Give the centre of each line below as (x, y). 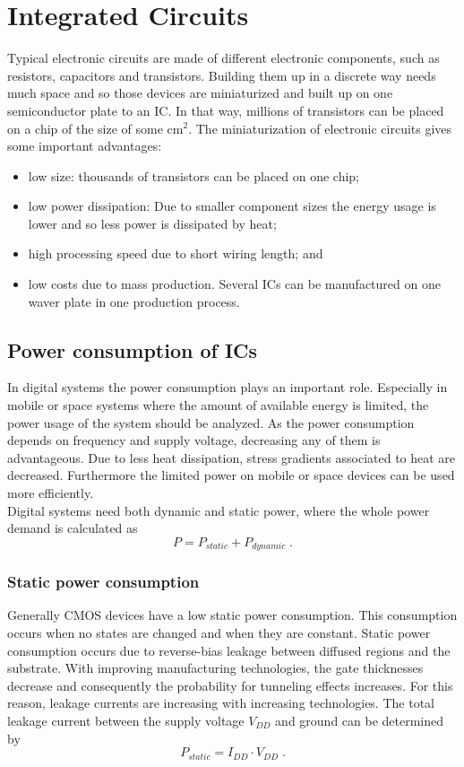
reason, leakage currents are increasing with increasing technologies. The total (221, 703)
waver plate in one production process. (134, 301)
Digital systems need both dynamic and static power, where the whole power (219, 510)
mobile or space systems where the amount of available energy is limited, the (218, 405)
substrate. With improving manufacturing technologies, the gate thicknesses (215, 668)
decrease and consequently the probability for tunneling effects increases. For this (230, 685)
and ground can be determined (360, 721)
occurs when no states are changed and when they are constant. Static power (219, 633)
